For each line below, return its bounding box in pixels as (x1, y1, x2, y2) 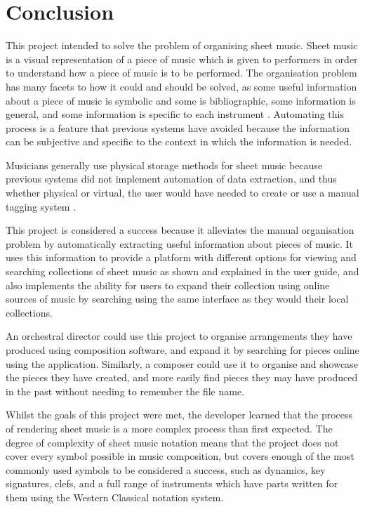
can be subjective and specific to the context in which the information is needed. (6, 134, 352, 149)
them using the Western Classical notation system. (6, 489, 224, 504)
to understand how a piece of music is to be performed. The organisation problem (6, 65, 357, 80)
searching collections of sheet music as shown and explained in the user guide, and (6, 264, 359, 279)
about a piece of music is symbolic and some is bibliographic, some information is (6, 93, 356, 107)
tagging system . (6, 199, 77, 213)
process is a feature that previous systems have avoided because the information (6, 120, 350, 135)
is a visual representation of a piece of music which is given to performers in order (6, 51, 358, 66)
